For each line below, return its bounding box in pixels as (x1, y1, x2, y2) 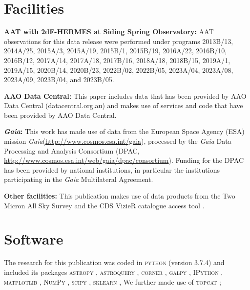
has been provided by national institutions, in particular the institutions (4, 164, 220, 175)
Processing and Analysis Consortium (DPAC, (4, 145, 140, 156)
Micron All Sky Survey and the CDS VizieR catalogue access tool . (4, 200, 205, 210)
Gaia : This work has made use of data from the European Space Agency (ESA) (4, 126, 245, 136)
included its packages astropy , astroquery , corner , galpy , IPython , (4, 267, 223, 277)
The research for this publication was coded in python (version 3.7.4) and (4, 257, 225, 268)
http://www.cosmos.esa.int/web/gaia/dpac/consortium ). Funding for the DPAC (4, 155, 244, 165)
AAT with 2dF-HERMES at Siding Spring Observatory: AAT (4, 26, 214, 37)
